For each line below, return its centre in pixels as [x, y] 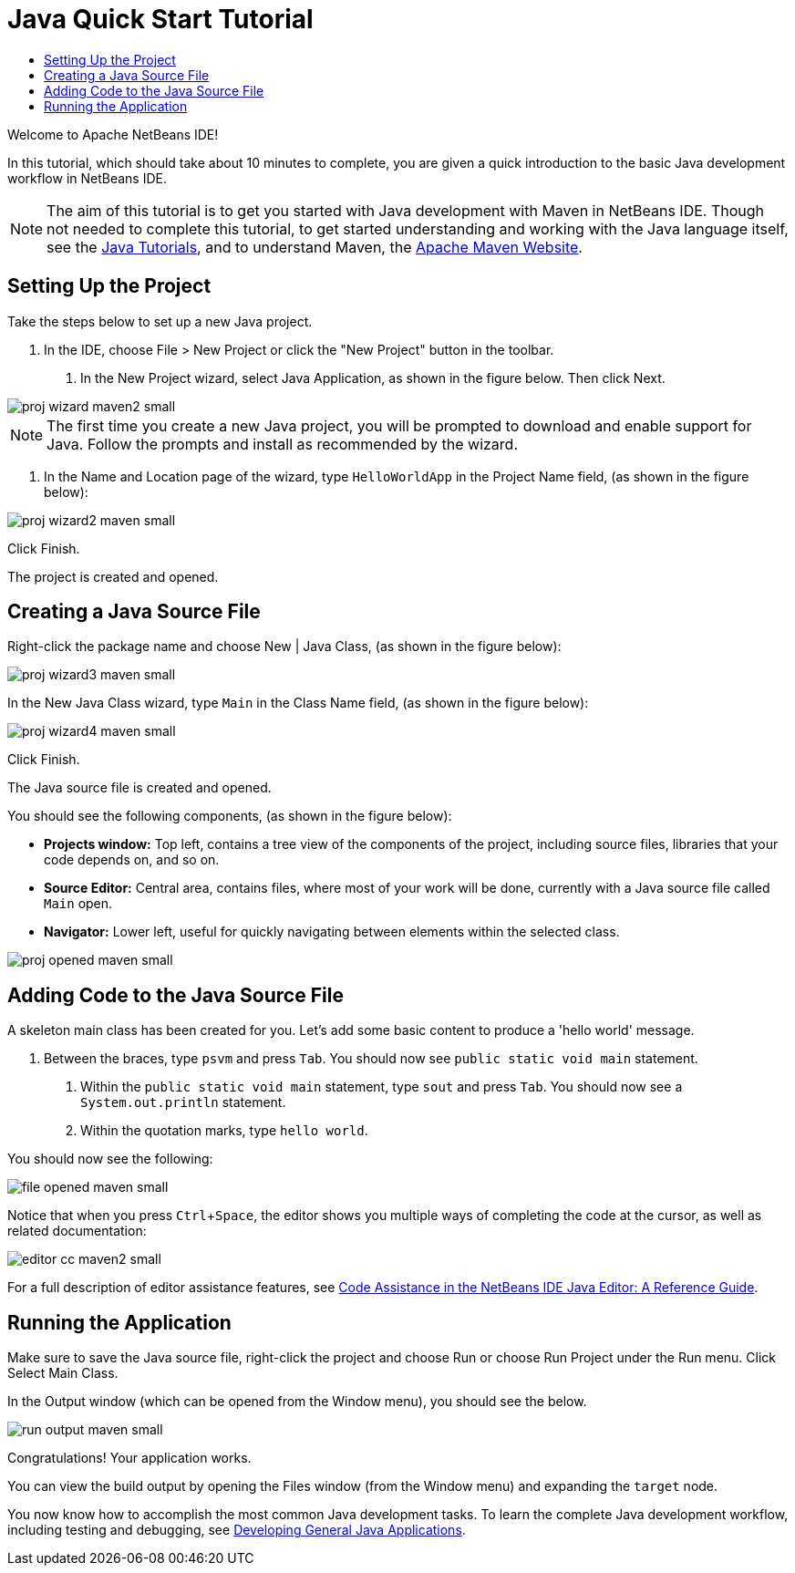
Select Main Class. [63, 1373]
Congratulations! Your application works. [129, 1458]
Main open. [78, 904]
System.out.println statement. [183, 1102]
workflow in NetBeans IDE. [87, 178]
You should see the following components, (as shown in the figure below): [230, 816]
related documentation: [77, 1231]
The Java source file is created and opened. [139, 788]
